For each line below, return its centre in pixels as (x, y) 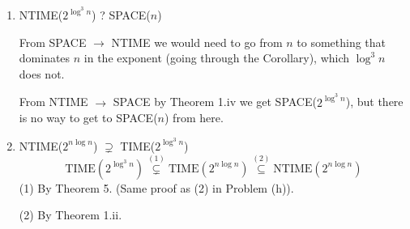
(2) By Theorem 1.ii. (70, 215)
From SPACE (53, 42)
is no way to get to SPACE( (88, 118)
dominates (45, 58)
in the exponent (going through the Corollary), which (217, 58)
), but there (374, 102)
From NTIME (53, 102)
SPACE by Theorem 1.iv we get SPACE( (215, 102)
